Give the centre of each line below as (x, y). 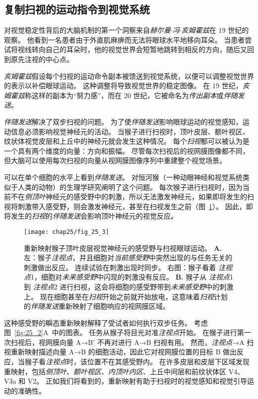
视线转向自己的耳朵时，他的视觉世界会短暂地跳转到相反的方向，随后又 (132, 49)
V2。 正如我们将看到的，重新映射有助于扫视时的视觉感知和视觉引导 (137, 381)
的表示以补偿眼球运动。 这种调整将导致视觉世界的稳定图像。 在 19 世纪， (123, 85)
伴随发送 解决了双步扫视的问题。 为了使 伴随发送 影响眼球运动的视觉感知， (123, 121)
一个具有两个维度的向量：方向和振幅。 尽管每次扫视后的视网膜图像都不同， (127, 150)
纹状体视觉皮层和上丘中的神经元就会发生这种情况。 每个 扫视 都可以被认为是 (127, 141)
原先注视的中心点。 (42, 59)
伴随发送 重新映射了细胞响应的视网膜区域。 (100, 306)
